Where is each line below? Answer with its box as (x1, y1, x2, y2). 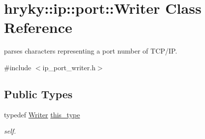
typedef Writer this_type (4, 109, 80, 119)
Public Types (4, 86, 73, 101)
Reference (4, 17, 72, 37)
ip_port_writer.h (42, 62, 96, 72)
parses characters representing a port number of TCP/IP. (4, 46, 177, 56)
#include (4, 62, 32, 72)
